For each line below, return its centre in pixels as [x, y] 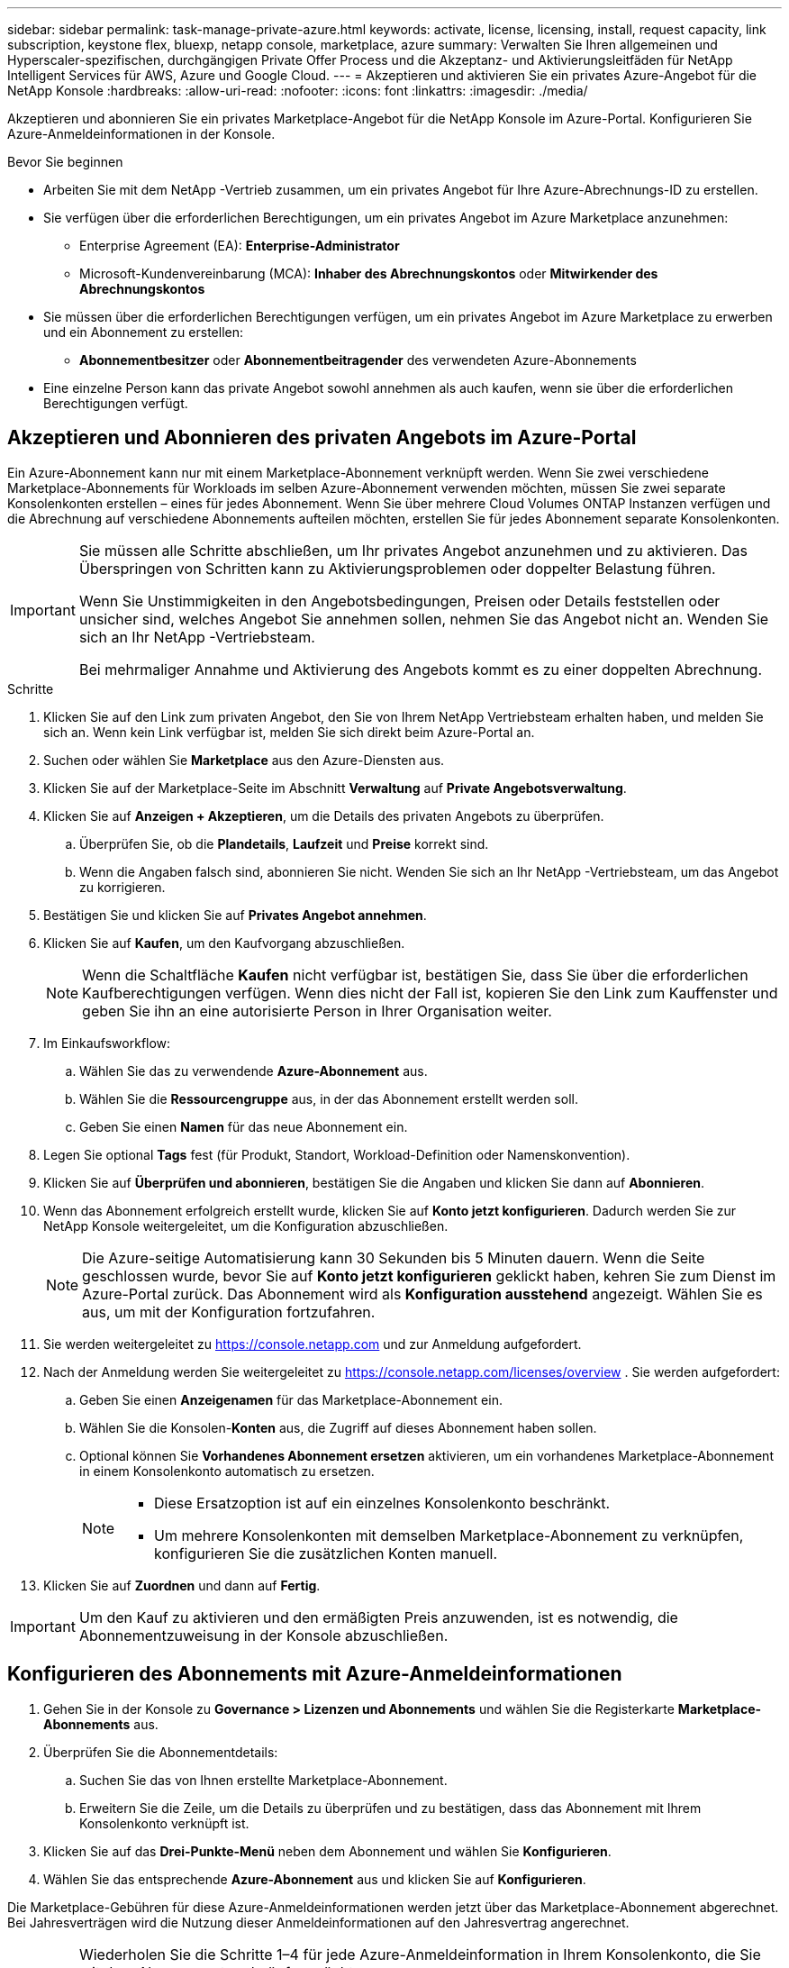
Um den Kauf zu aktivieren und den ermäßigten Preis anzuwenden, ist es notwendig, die [378, 1617]
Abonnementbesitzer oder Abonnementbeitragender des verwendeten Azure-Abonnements [358, 360]
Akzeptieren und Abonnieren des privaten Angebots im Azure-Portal [322, 438]
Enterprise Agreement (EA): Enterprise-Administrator [240, 246]
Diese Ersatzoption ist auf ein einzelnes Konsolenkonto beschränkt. [382, 1503]
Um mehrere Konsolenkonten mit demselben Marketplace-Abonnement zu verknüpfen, [449, 1535]
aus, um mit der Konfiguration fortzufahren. [229, 1312]
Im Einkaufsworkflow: [107, 1043]
